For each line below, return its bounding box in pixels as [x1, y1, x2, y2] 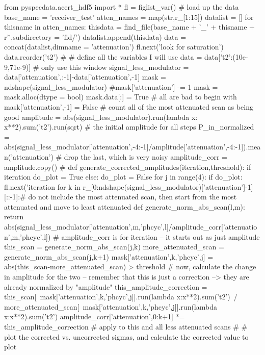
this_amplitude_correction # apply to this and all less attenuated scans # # [4, 321, 248, 332]
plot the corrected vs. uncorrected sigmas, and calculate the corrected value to [4, 331, 249, 342]
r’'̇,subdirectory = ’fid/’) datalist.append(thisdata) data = [4, 31, 187, 42]
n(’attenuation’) [4, 151, 54, 162]
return [4, 211, 24, 222]
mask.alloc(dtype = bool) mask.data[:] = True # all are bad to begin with [4, 91, 237, 102]
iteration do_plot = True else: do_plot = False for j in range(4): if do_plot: [4, 171, 243, 182]
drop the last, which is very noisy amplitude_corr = [64, 151, 227, 162]
